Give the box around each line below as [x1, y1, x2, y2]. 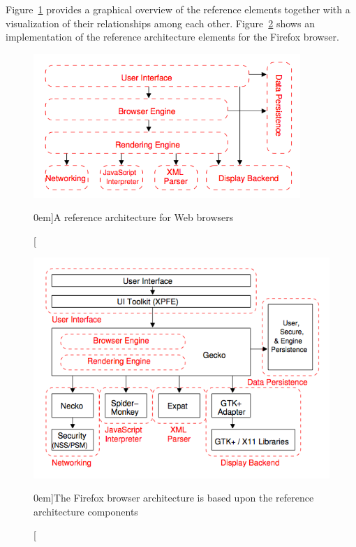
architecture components [34, 504, 138, 518]
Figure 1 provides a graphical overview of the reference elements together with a [6, 2, 350, 16]
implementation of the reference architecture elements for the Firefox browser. [6, 29, 339, 44]
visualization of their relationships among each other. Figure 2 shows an [6, 15, 315, 30]
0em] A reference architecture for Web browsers [34, 210, 234, 225]
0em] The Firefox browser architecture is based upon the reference [34, 490, 314, 505]
